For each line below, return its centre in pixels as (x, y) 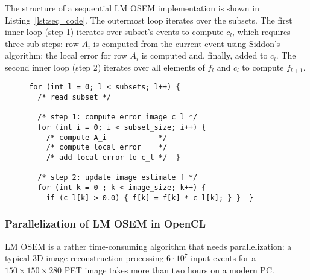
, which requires (261, 32)
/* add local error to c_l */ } (113, 158)
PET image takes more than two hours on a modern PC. (169, 269)
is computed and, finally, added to (204, 55)
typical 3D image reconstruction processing (84, 258)
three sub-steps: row (42, 43)
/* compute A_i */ (107, 137)
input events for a (223, 258)
